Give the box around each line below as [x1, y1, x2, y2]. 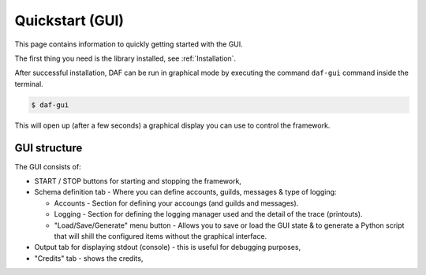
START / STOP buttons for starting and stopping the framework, [34, 176, 242, 185]
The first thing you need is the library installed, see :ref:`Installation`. [14, 54, 237, 63]
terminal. [14, 79, 43, 88]
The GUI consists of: [14, 162, 82, 171]
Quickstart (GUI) [14, 12, 125, 29]
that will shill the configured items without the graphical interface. [54, 231, 267, 240]
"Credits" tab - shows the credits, [34, 253, 144, 263]
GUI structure [14, 141, 83, 154]
